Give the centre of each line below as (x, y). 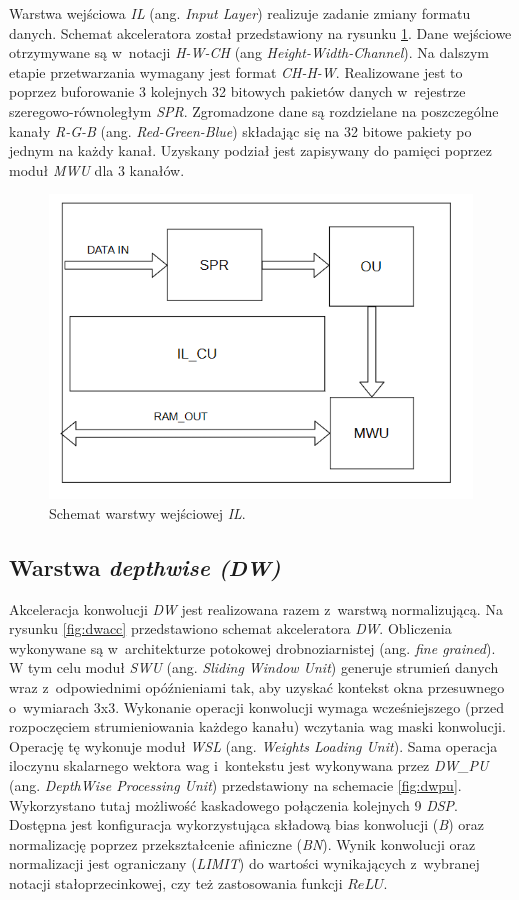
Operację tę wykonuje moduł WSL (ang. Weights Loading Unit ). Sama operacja (253, 745)
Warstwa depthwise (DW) (145, 566)
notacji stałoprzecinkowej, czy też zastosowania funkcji (176, 882)
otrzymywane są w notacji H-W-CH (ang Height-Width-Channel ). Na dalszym (249, 52)
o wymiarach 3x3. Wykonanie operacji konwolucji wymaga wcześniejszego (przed (256, 706)
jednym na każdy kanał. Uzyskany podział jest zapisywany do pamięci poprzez (250, 150)
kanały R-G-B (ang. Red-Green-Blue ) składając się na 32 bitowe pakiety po (240, 130)
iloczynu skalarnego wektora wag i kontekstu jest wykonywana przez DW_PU (249, 765)
